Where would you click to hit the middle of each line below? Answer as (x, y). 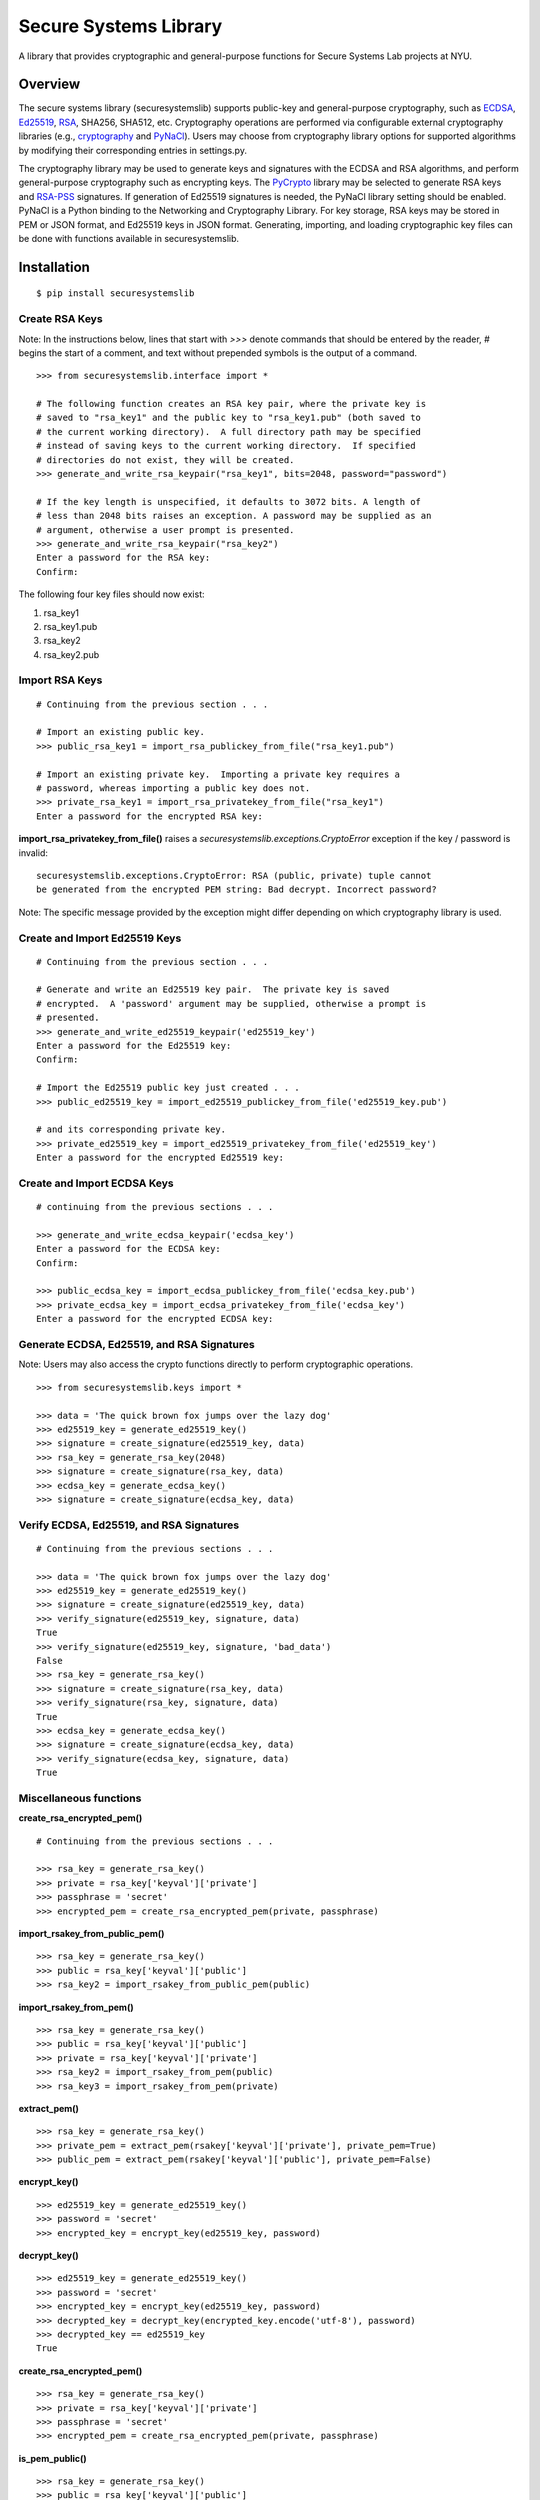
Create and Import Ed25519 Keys (100, 938)
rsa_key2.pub (71, 654)
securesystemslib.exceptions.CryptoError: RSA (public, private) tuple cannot (234, 875)
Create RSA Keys (61, 319)
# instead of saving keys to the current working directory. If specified (226, 446)
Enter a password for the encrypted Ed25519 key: (160, 1158)
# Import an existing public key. (120, 732)
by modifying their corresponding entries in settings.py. (132, 150)
